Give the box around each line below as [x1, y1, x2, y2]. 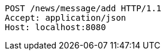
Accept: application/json [5, 13, 126, 22]
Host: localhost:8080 [5, 22, 106, 32]
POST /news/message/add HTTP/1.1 [5, 4, 162, 13]
